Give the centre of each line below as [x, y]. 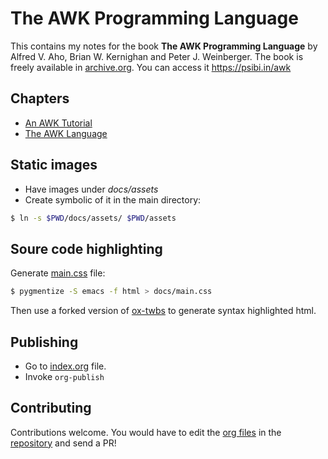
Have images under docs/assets [91, 189]
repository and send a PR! [63, 443]
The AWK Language [66, 133]
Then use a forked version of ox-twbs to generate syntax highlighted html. [163, 311]
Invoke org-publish [64, 376]
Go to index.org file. [65, 366]
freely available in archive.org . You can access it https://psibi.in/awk [151, 67]
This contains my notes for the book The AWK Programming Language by [164, 46]
